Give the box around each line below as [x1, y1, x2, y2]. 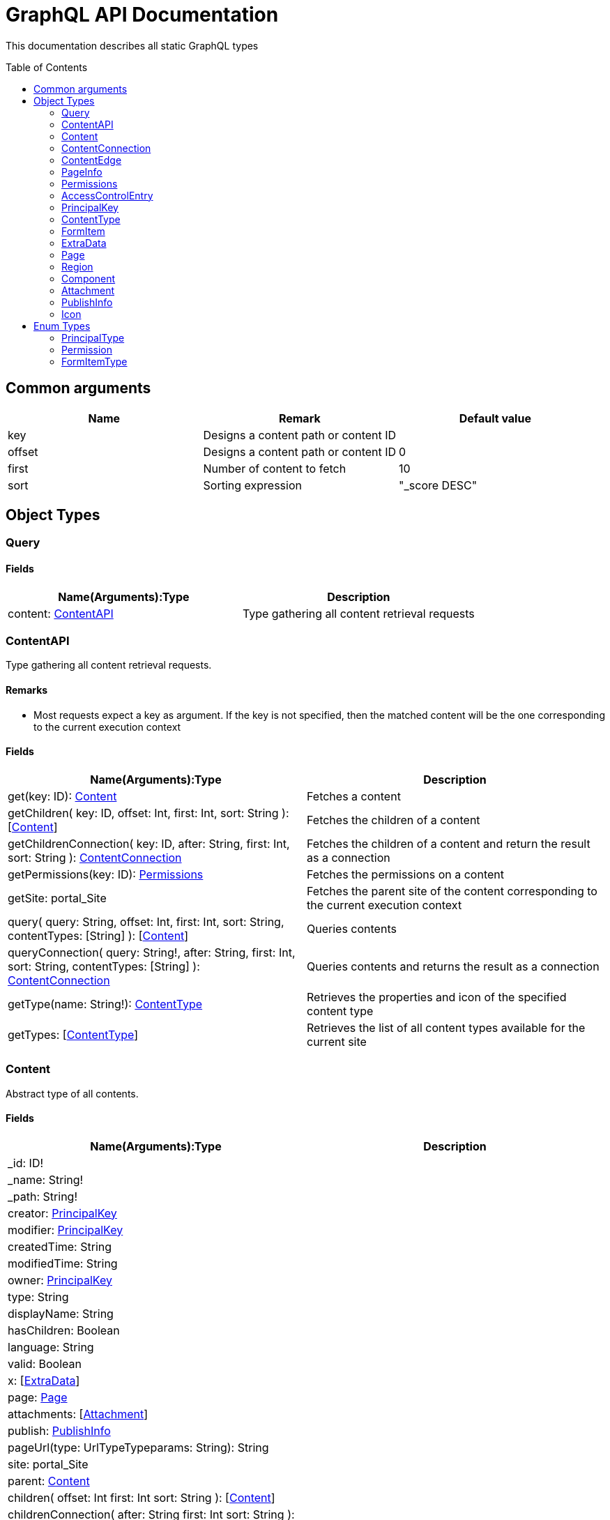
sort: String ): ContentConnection [8, 850, 182, 865]
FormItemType [61, 355, 128, 367]
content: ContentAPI [8, 606, 114, 621]
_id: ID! [8, 1155, 44, 1170]
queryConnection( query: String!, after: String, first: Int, [8, 945, 296, 959]
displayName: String [8, 1306, 114, 1321]
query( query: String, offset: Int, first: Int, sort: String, [8, 914, 284, 929]
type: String [8, 1289, 69, 1304]
